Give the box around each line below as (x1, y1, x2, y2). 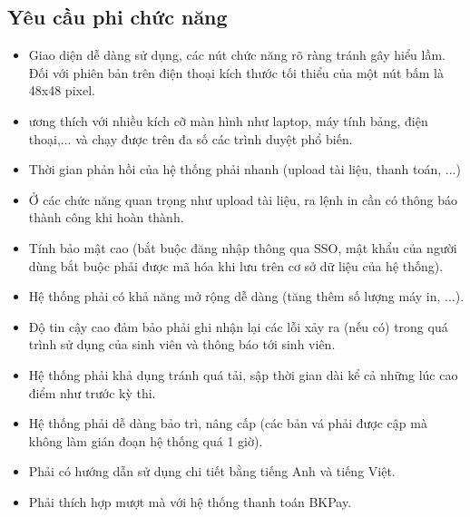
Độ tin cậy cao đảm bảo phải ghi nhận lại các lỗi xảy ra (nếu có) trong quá (28, 317, 448, 336)
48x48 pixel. (28, 81, 95, 100)
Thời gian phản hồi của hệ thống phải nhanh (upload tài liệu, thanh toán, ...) (28, 160, 461, 179)
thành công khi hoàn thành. (28, 208, 184, 227)
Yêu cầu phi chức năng (7, 3, 228, 31)
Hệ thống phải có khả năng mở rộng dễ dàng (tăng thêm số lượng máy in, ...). (28, 287, 465, 306)
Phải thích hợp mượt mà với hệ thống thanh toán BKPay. (28, 492, 352, 511)
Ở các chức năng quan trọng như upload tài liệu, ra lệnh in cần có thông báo (28, 190, 458, 209)
